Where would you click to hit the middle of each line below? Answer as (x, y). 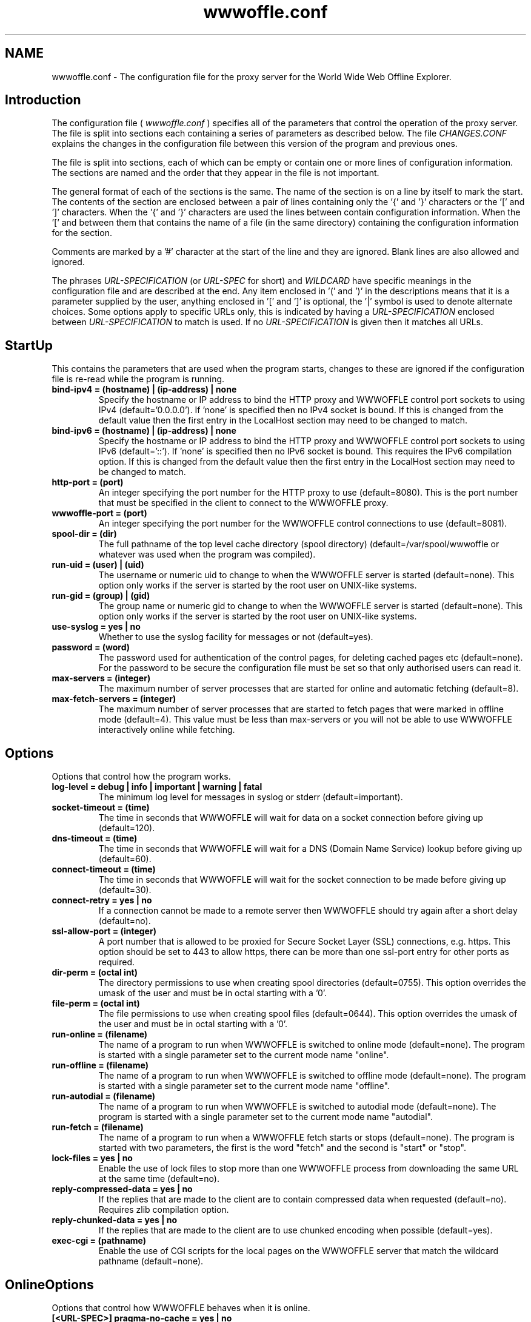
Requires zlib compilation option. (164, 1210)
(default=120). (127, 828)
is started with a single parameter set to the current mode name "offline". (244, 1086)
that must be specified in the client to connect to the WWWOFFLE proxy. (243, 503)
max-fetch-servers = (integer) (114, 699)
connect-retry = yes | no (102, 900)
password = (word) (91, 647)
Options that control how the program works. (141, 777)
